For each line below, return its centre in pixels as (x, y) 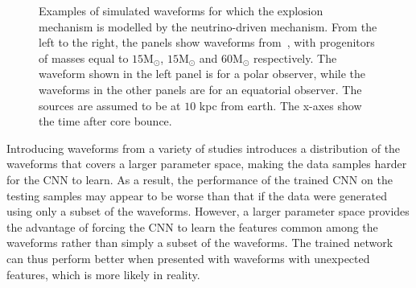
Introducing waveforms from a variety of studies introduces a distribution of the (204, 148)
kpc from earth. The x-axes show (280, 105)
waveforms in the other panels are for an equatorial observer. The (200, 89)
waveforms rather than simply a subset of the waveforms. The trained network (200, 243)
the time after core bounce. (105, 121)
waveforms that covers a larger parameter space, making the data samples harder (207, 164)
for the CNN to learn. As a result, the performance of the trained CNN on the (200, 179)
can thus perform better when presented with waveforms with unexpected (188, 258)
